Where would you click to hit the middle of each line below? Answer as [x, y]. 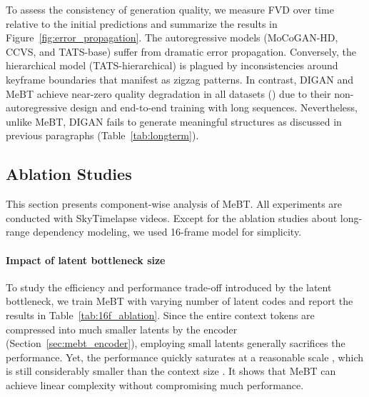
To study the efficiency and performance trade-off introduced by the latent [169, 287]
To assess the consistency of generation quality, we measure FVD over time [170, 9]
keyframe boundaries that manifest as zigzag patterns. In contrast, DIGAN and [180, 79]
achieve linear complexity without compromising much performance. [155, 385]
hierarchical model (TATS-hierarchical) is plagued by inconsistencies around [172, 65]
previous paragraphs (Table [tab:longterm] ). [102, 135]
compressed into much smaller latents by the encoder [122, 329]
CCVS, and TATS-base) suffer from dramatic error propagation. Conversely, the [181, 51]
